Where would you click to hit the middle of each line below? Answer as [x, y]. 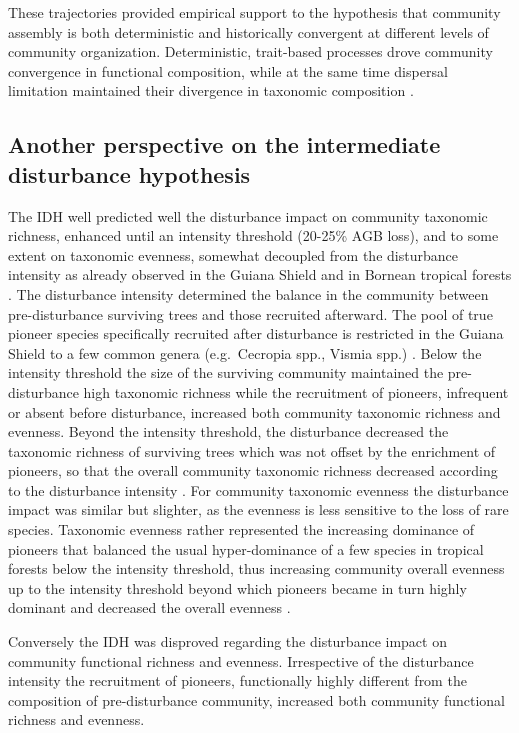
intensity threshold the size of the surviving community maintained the [226, 372]
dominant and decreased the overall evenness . [149, 607]
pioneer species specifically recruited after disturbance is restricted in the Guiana [256, 333]
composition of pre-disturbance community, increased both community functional [256, 699]
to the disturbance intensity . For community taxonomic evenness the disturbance [258, 489]
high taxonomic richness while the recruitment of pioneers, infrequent [296, 391]
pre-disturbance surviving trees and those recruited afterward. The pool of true [250, 313]
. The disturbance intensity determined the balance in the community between [248, 293]
